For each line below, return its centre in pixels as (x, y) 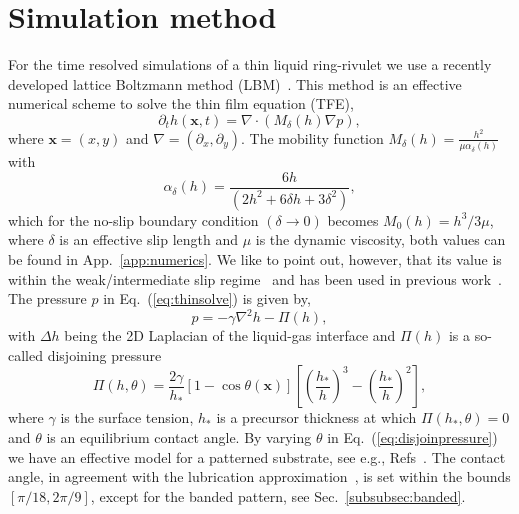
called (25, 354)
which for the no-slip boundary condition (133, 219)
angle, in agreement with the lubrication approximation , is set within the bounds (259, 476)
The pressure (47, 298)
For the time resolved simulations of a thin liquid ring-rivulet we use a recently (250, 64)
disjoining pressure (104, 354)
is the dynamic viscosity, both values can (380, 239)
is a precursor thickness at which (316, 417)
